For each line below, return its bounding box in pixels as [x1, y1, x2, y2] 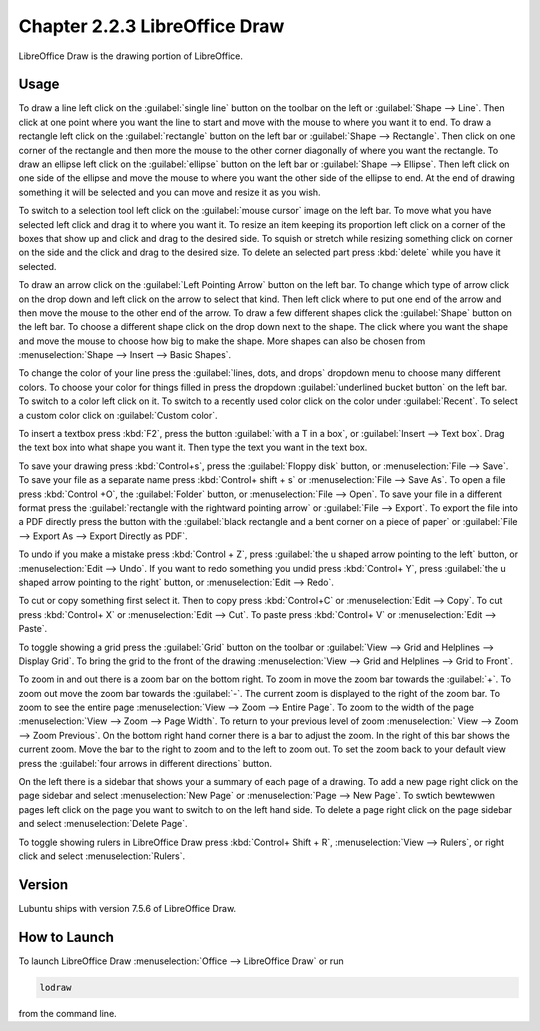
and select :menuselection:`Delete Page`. [18, 818, 189, 830]
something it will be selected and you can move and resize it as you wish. [18, 186, 321, 198]
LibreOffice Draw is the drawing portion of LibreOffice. [18, 50, 244, 62]
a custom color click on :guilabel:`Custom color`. [18, 409, 219, 421]
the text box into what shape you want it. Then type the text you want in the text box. [18, 441, 368, 454]
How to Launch [18, 928, 115, 945]
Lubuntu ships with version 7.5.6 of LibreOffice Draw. [18, 902, 237, 914]
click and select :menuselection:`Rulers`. [18, 850, 186, 862]
